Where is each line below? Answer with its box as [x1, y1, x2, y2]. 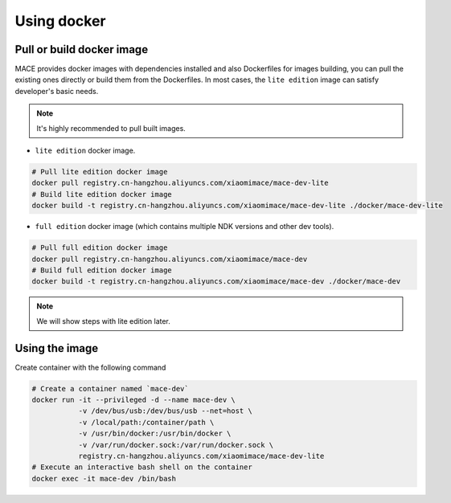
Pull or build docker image [14, 43, 149, 56]
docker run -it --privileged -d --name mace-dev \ [31, 395, 236, 404]
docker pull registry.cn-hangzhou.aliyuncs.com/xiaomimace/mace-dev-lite [31, 178, 329, 188]
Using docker [14, 12, 106, 30]
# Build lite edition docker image [31, 190, 172, 198]
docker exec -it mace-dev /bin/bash [31, 474, 177, 483]
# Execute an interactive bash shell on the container [31, 463, 252, 472]
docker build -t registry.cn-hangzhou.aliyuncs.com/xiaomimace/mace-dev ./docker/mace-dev [31, 277, 401, 286]
